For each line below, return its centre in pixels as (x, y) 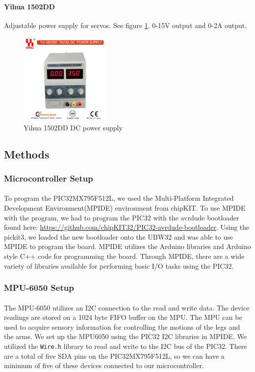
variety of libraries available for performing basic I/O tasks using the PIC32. (119, 265)
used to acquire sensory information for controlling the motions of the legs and (122, 326)
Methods (27, 154)
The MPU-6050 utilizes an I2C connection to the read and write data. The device (127, 307)
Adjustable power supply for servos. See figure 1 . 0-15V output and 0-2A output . (126, 25)
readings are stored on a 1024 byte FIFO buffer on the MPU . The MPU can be (123, 317)
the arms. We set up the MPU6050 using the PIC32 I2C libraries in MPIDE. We (125, 336)
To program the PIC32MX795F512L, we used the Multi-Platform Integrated (119, 198)
